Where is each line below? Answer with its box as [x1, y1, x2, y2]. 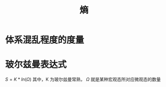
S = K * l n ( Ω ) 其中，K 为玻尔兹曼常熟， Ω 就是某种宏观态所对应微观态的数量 [5, 77, 161, 83]
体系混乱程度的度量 [5, 34, 84, 46]
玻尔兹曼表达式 [5, 59, 67, 70]
